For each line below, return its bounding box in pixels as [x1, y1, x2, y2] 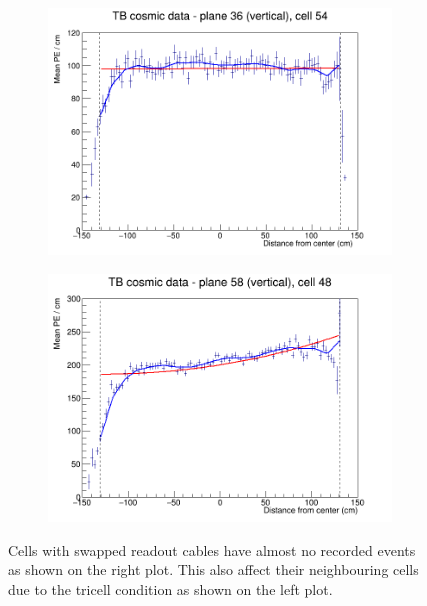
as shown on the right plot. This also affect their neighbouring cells [8, 559, 419, 580]
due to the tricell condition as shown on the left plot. [8, 578, 333, 599]
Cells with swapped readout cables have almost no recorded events [8, 539, 416, 560]
